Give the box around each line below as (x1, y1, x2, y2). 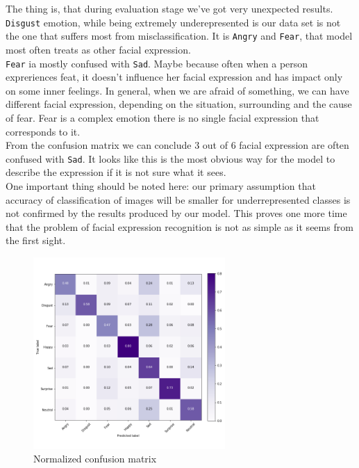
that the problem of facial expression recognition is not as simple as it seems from (6, 219, 353, 234)
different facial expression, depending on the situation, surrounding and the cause (6, 97, 352, 111)
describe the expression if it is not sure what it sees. (6, 165, 226, 179)
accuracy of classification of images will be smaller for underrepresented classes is (6, 192, 351, 207)
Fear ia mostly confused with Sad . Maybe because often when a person (6, 56, 308, 70)
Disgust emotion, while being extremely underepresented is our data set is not (6, 15, 341, 29)
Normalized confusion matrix (33, 451, 157, 466)
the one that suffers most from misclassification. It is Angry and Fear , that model (6, 29, 353, 43)
